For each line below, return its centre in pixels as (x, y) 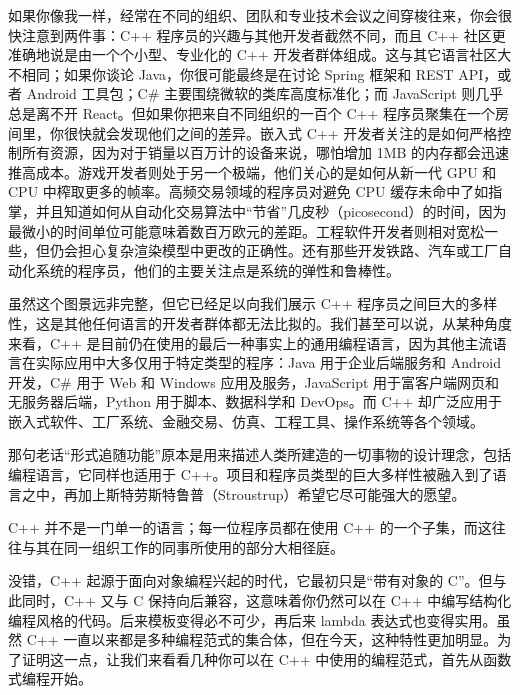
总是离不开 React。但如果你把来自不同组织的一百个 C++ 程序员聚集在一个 (252, 112)
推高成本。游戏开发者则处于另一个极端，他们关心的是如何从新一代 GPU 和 (252, 171)
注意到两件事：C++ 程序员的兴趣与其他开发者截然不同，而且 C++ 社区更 (263, 34)
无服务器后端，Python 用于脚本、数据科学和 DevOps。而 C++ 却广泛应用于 (255, 401)
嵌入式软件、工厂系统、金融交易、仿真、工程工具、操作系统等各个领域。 (246, 420)
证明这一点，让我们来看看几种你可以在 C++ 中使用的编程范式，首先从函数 (266, 658)
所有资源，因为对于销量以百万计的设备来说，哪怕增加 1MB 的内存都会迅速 (265, 152)
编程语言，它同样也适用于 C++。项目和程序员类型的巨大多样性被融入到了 (250, 474)
